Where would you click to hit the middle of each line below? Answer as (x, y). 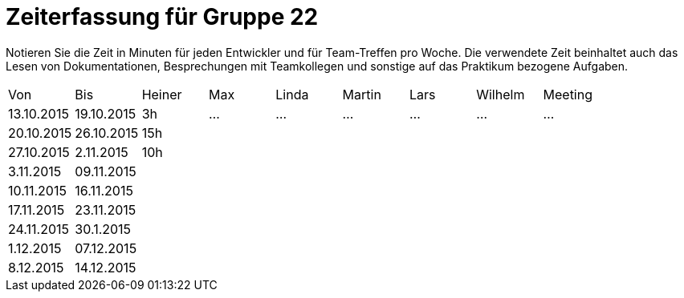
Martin (362, 94)
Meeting (568, 94)
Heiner (162, 94)
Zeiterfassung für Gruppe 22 (162, 17)
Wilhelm (501, 94)
